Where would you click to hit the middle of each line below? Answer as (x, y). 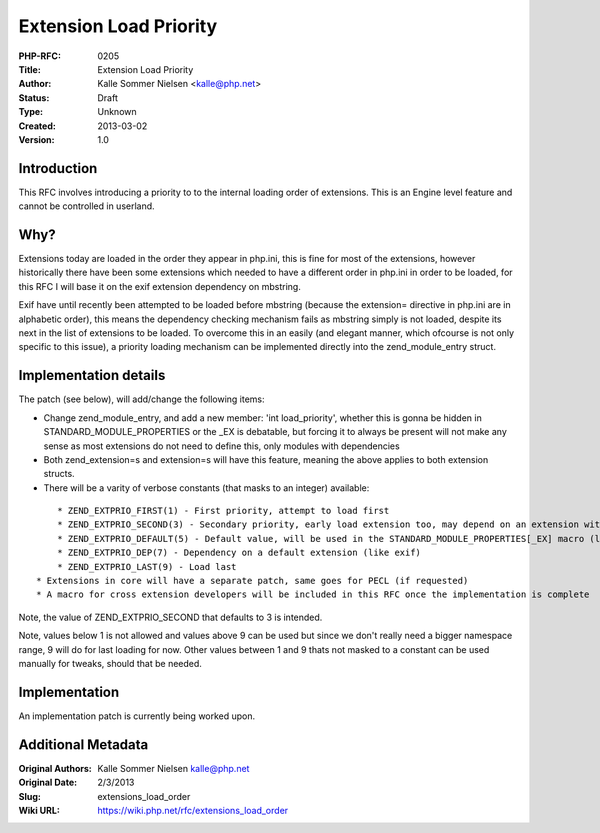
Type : (31, 112)
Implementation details (92, 375)
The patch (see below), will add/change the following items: (141, 399)
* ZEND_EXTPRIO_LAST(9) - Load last (146, 566)
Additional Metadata (83, 744)
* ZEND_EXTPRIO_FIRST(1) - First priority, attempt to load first (223, 511)
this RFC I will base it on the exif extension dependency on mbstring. (160, 286)
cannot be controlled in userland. (86, 206)
